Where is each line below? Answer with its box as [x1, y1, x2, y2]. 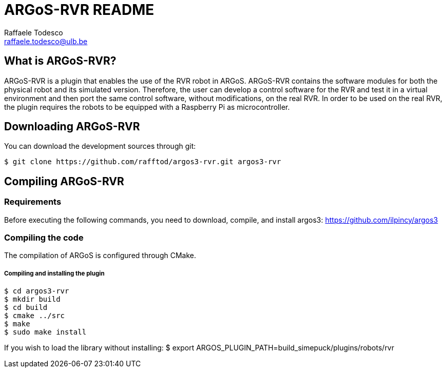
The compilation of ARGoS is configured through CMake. [4, 251, 197, 260]
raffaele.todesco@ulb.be [4, 36, 88, 46]
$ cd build [4, 303, 48, 312]
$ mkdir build [4, 295, 61, 304]
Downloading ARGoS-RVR [4, 120, 140, 133]
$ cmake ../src [4, 311, 65, 320]
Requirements [4, 197, 62, 207]
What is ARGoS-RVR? [4, 54, 117, 68]
